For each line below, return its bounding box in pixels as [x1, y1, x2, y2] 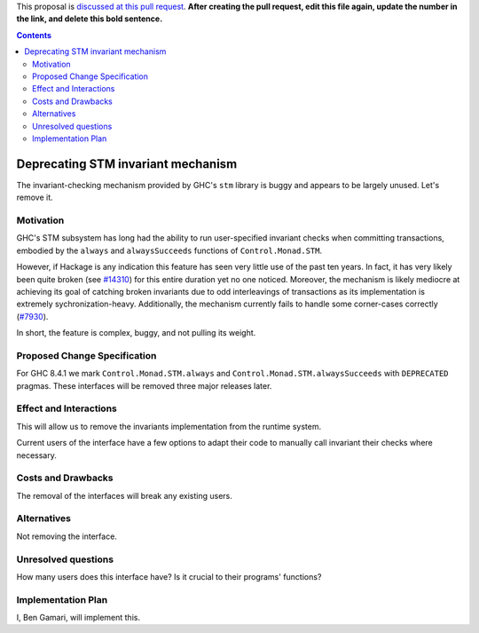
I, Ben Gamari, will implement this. [16, 613, 141, 623]
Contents [16, 29, 52, 40]
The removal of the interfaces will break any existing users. [16, 490, 232, 501]
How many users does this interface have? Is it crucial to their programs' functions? [16, 571, 322, 582]
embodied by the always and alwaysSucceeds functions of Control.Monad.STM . [16, 245, 323, 256]
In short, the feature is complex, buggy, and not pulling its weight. [16, 328, 256, 338]
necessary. [16, 449, 58, 461]
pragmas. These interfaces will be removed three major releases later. [16, 380, 272, 391]
